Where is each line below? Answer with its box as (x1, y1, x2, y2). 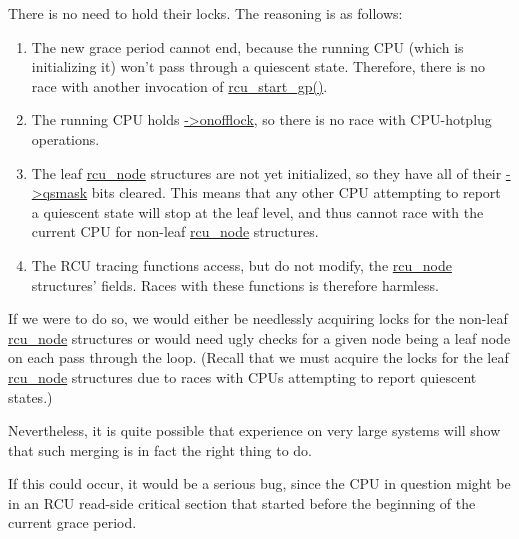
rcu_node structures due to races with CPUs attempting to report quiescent (8, 366, 477, 387)
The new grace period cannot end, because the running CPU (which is (31, 36, 464, 57)
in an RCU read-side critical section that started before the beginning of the (8, 492, 476, 513)
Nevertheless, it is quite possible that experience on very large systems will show (8, 420, 501, 441)
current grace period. (8, 512, 137, 533)
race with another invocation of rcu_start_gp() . (31, 75, 328, 96)
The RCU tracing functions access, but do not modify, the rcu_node (31, 254, 452, 275)
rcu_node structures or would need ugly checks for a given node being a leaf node (8, 327, 511, 348)
